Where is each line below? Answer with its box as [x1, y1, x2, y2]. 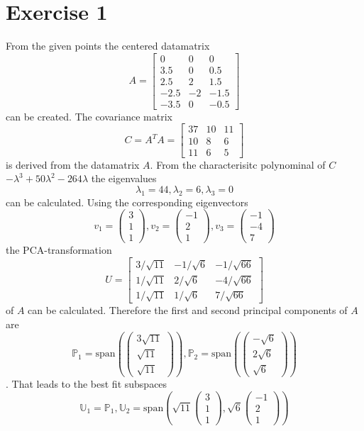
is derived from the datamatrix [6, 157, 140, 172]
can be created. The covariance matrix [6, 108, 172, 123]
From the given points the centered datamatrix [6, 38, 210, 53]
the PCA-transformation [6, 242, 112, 257]
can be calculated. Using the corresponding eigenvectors [6, 194, 248, 209]
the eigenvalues [91, 171, 157, 186]
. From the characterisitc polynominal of [150, 157, 326, 172]
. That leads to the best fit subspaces [6, 376, 167, 391]
